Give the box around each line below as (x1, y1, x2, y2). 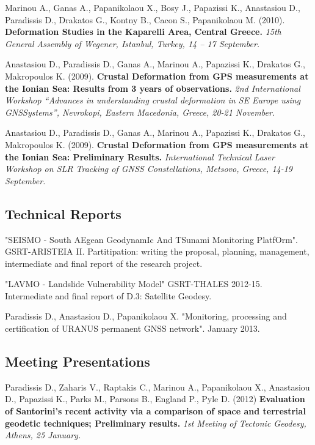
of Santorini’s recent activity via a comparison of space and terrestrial (5, 405, 306, 417)
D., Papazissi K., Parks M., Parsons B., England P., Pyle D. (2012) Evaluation (5, 392, 305, 405)
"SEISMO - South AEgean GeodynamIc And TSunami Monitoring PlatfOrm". (5, 233, 298, 245)
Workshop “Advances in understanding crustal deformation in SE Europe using (5, 94, 301, 107)
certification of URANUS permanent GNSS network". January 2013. (5, 322, 260, 335)
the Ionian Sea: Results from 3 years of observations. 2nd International (5, 81, 300, 94)
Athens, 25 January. (5, 428, 81, 441)
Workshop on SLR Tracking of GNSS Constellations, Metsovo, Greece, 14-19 (5, 162, 293, 175)
